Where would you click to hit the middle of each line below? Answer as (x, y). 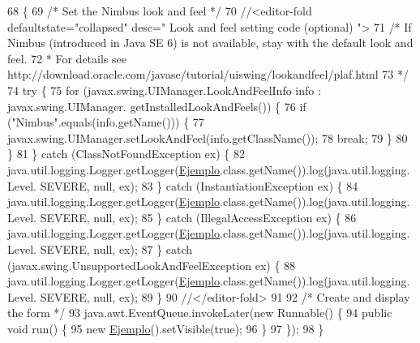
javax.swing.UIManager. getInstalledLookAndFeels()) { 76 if (157, 106)
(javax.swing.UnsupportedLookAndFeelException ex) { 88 (152, 265)
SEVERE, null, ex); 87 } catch (116, 249)
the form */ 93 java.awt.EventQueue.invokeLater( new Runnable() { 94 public (200, 313)
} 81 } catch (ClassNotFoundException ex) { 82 (126, 154)
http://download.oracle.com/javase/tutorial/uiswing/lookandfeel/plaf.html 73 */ (208, 74)
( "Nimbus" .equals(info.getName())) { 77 (106, 122)
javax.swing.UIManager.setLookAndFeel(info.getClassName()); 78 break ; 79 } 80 (208, 137)
